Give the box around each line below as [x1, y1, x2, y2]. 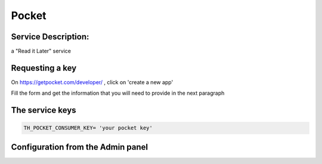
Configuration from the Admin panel [11, 142, 148, 152]
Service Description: [11, 32, 89, 42]
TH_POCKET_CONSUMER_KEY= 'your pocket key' [23, 125, 153, 131]
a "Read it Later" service [11, 48, 72, 55]
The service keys [11, 105, 77, 116]
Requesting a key [11, 63, 77, 73]
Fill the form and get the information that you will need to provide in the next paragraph [11, 89, 225, 97]
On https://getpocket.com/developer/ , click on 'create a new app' [11, 78, 174, 86]
